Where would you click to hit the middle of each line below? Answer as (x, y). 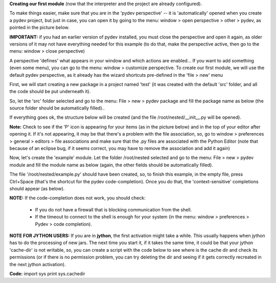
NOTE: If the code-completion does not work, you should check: (77, 198)
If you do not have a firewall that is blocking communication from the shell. (113, 209)
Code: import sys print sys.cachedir (47, 273)
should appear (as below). (37, 188)
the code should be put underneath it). (50, 92)
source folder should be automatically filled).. (57, 108)
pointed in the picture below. (39, 28)
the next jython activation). (38, 264)
